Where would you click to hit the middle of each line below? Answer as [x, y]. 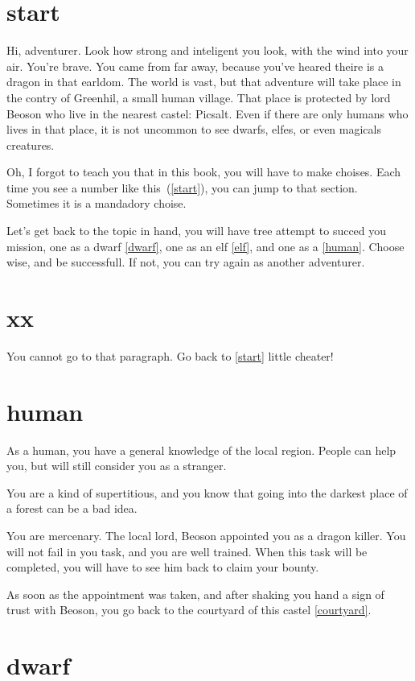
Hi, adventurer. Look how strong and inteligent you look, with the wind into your [207, 50]
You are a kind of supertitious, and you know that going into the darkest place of [207, 492]
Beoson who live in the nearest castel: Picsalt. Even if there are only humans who [207, 113]
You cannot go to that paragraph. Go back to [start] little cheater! [170, 355]
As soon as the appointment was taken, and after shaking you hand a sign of [195, 594]
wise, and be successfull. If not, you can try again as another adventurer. [186, 262]
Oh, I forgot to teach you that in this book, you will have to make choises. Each [204, 172]
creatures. [31, 144]
